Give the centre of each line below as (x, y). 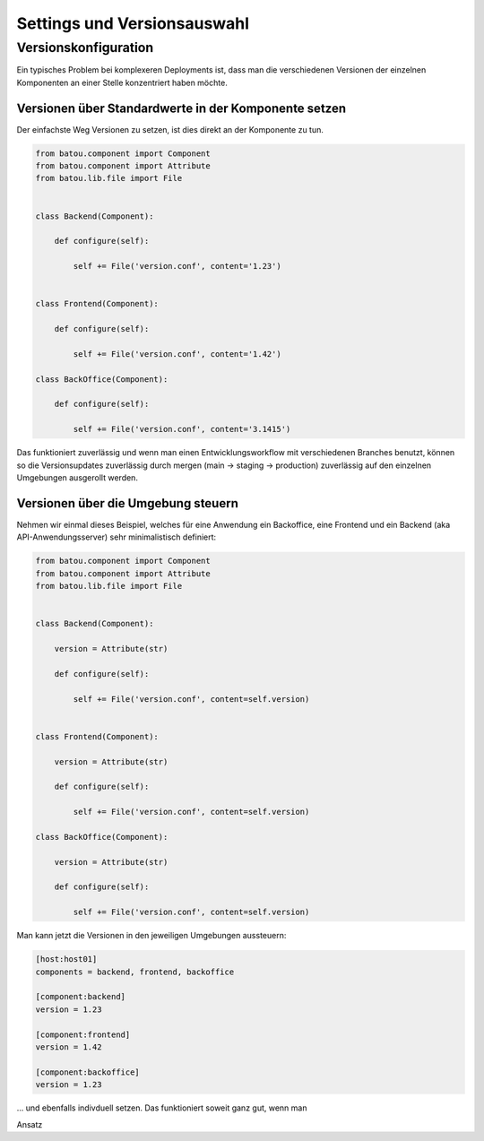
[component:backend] (80, 997)
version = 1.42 (69, 1047)
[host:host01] (66, 959)
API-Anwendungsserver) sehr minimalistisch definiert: (117, 537)
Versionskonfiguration (85, 48)
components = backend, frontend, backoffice (135, 972)
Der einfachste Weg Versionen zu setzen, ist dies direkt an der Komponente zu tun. (170, 129)
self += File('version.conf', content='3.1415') (182, 429)
